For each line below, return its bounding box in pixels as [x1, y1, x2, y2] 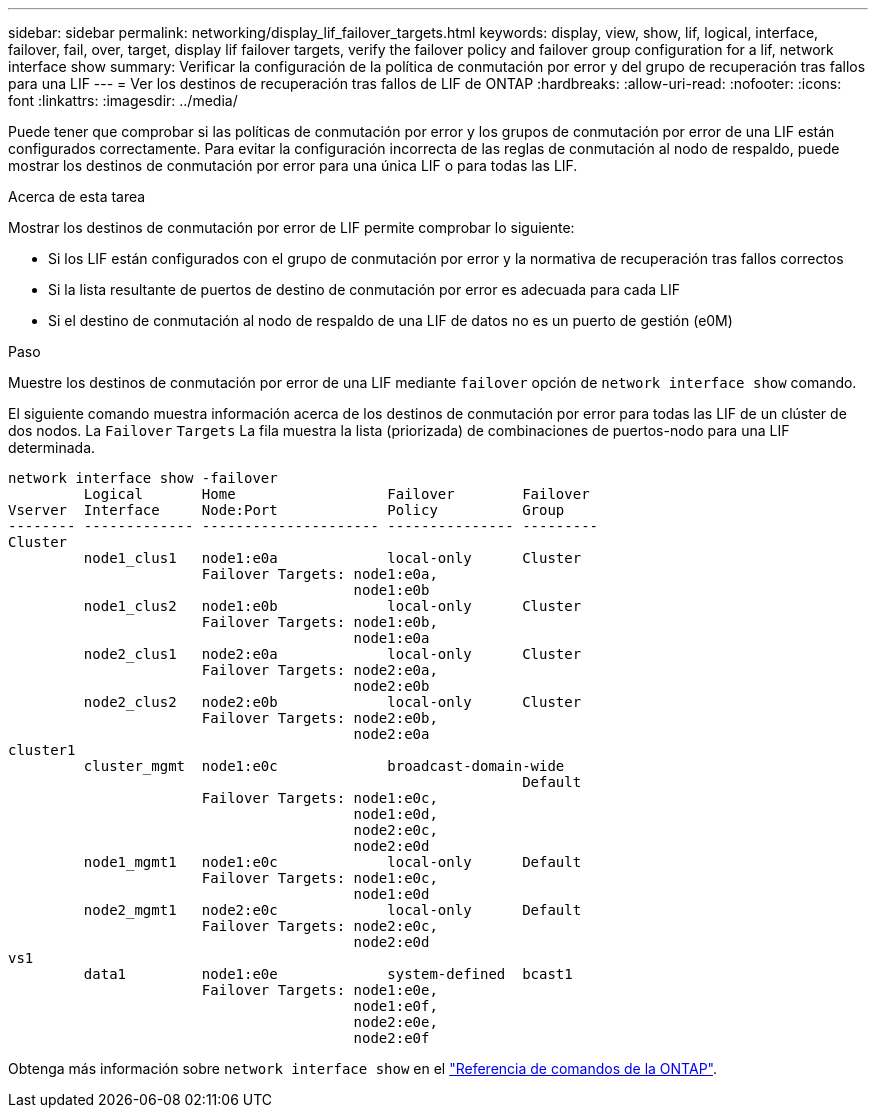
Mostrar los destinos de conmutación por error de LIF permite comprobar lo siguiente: [8, 219, 575, 236]
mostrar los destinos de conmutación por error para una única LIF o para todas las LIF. [8, 157, 578, 174]
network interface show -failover [8, 470, 278, 486]
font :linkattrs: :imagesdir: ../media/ [8, 92, 238, 109]
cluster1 [8, 742, 76, 758]
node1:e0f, [353, 998, 438, 1014]
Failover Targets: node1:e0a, [201, 566, 438, 582]
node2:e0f [353, 1030, 430, 1046]
